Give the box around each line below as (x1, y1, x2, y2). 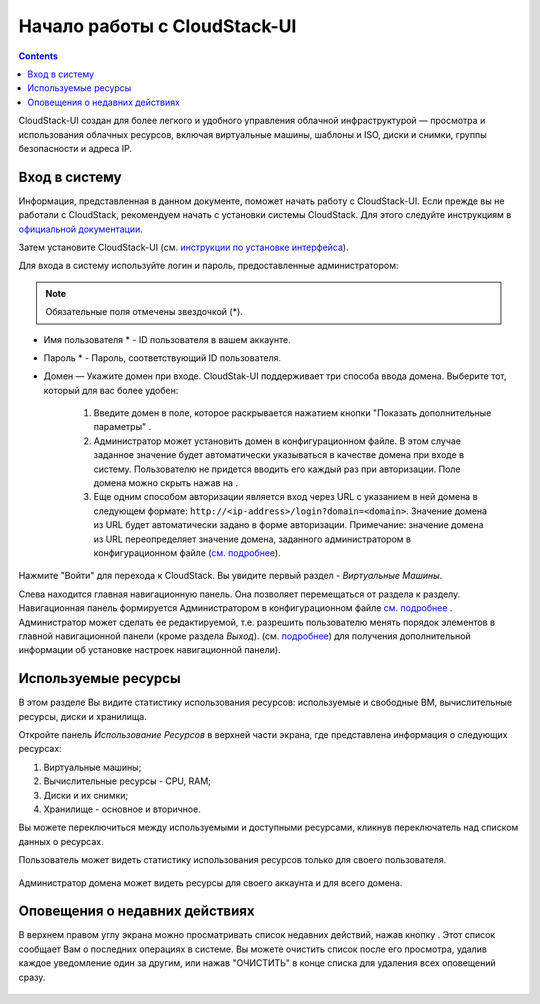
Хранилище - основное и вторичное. (43, 803, 202, 815)
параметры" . (93, 421, 152, 433)
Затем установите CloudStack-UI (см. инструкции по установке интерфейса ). (18, 241, 349, 253)
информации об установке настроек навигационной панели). (18, 644, 281, 656)
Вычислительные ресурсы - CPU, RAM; (43, 775, 212, 787)
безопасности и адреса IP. (18, 142, 133, 154)
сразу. (18, 971, 46, 983)
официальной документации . (18, 223, 144, 235)
